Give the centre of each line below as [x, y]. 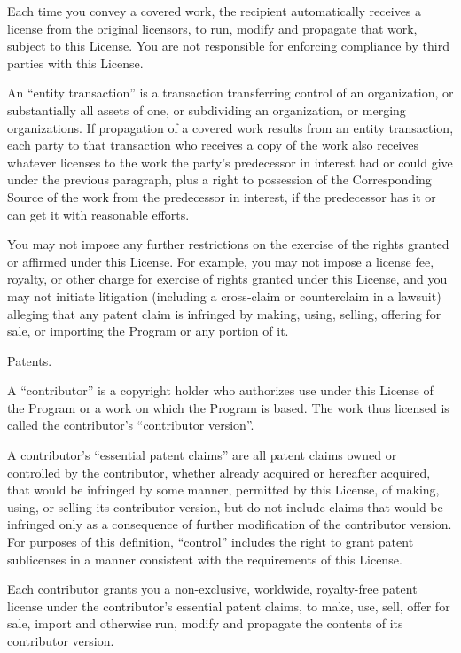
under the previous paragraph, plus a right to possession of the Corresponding [219, 179]
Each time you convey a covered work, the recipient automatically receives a [215, 11]
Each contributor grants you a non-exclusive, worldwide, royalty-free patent [212, 589]
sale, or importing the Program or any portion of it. [148, 331]
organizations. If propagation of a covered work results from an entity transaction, [230, 127]
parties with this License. [75, 62]
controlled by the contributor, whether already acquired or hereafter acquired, [219, 472]
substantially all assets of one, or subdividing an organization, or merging [207, 109]
